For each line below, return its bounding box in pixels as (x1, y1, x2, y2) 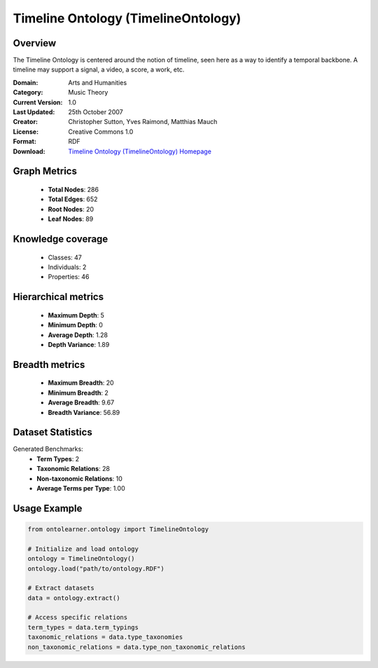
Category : (13, 88, 43, 97)
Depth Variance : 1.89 (48, 340, 110, 348)
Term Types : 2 (36, 454, 80, 463)
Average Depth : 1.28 (48, 330, 108, 339)
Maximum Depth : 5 (48, 311, 105, 319)
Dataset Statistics (13, 426, 92, 438)
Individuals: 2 (48, 263, 87, 271)
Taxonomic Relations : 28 (36, 465, 110, 473)
